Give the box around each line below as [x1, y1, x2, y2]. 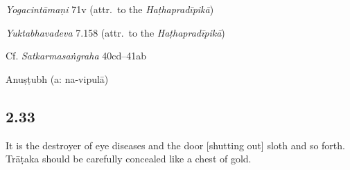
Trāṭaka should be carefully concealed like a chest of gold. [6, 151, 252, 166]
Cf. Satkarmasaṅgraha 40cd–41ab [6, 48, 147, 63]
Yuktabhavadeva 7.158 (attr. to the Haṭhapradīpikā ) [6, 25, 225, 39]
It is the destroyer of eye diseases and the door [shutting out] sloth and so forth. [6, 138, 345, 152]
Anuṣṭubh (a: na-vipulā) [6, 71, 109, 86]
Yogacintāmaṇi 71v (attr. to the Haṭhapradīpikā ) [6, 2, 214, 16]
